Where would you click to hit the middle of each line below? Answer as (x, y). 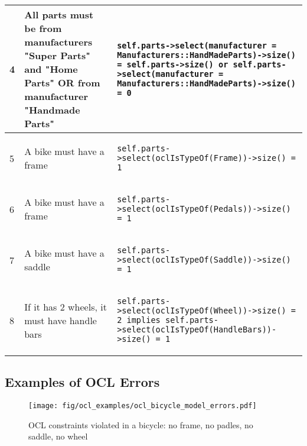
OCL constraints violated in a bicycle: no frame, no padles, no (141, 424)
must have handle (61, 320)
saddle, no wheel (58, 436)
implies (143, 320)
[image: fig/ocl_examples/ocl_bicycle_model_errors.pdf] (143, 406)
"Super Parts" (57, 55)
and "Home (51, 69)
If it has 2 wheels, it (66, 306)
